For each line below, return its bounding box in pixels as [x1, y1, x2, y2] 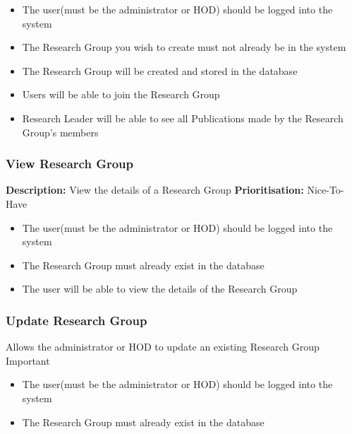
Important [6, 353, 50, 368]
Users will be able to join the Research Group [22, 87, 220, 102]
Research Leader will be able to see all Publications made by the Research [22, 110, 344, 125]
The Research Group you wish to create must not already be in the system [22, 40, 346, 54]
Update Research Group [6, 311, 147, 329]
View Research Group [6, 155, 134, 172]
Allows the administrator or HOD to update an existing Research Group [6, 339, 320, 354]
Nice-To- [307, 182, 344, 197]
